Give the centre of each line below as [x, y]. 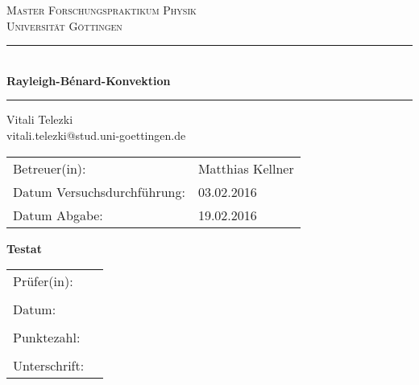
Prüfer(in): [43, 281]
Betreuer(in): [50, 168]
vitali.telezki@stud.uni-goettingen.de [96, 135]
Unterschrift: [49, 366]
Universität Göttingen [64, 25]
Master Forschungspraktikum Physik [102, 10]
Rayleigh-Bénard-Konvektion [89, 80]
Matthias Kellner [246, 168]
